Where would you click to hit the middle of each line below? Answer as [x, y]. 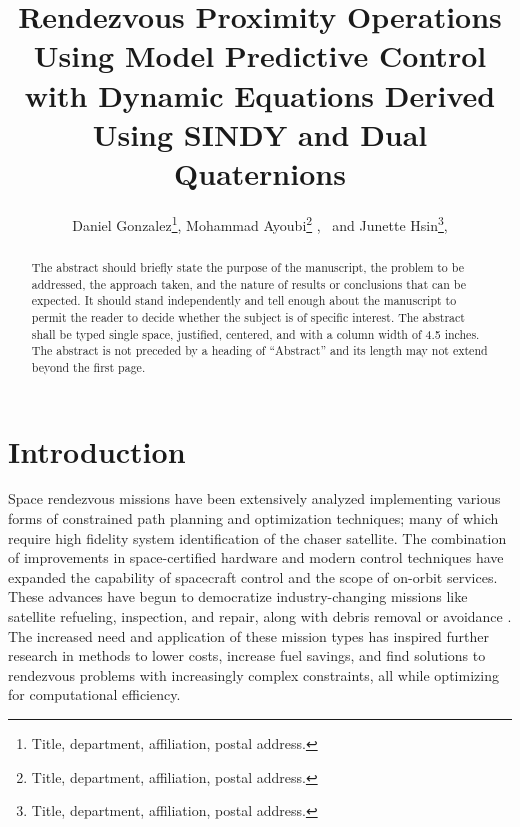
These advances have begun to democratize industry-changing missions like [238, 596]
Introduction [97, 450]
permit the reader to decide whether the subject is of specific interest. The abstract [248, 316]
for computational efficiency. [94, 694]
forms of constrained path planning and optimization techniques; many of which [253, 518]
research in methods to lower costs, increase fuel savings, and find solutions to [247, 655]
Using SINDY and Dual [260, 133]
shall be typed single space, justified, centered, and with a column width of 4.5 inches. [255, 333]
